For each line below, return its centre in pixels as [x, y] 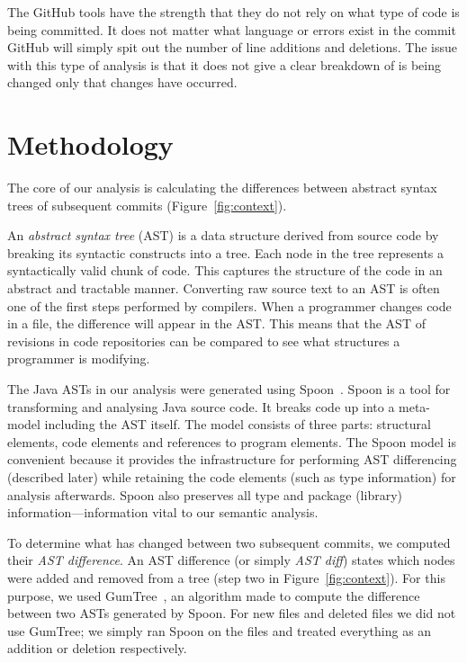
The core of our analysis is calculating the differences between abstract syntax [222, 188]
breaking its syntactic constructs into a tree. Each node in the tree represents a [226, 252]
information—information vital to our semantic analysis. [163, 512]
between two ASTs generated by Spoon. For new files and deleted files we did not [232, 613]
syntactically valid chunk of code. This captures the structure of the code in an [225, 270]
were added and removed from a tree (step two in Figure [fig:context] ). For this [226, 577]
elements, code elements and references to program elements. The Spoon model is [232, 441]
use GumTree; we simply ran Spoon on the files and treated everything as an [220, 630]
